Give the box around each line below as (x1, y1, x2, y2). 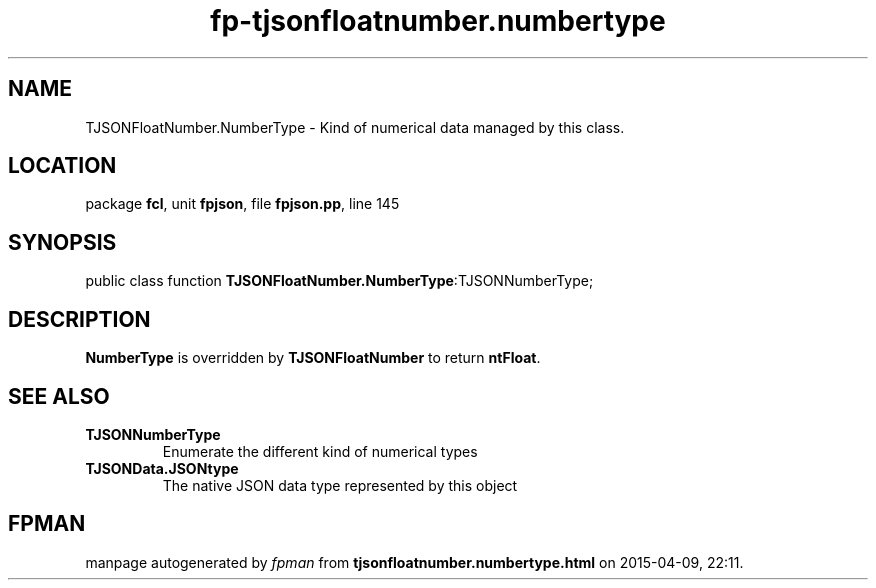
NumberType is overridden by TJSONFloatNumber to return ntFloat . (85, 349, 541, 367)
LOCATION (8, 153, 117, 179)
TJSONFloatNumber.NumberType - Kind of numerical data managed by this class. (85, 118, 625, 136)
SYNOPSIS (8, 229, 117, 255)
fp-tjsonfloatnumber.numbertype (210, 4, 666, 38)
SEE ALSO (8, 383, 110, 409)
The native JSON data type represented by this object (162, 476, 518, 494)
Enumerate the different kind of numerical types (162, 442, 478, 460)
